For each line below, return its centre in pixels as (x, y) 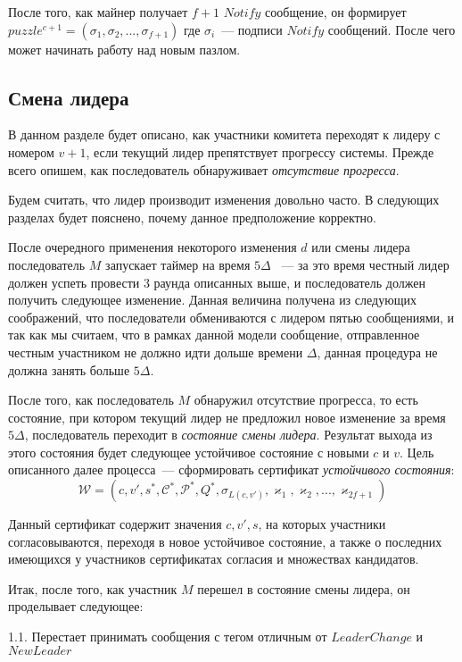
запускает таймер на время (178, 264)
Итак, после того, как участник (93, 588)
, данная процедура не (377, 352)
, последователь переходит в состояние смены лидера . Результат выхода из (228, 435)
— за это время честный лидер (365, 264)
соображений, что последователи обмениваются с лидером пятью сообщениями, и (231, 317)
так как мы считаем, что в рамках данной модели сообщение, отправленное (214, 335)
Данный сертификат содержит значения (115, 524)
